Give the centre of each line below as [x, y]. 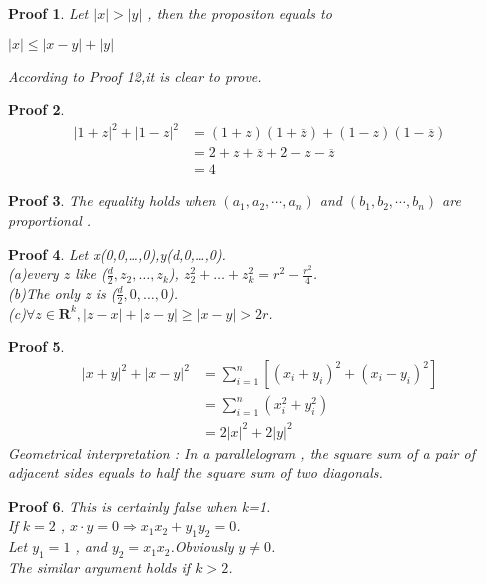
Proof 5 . [36, 346]
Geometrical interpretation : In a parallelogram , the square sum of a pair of [241, 452]
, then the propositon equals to [239, 13]
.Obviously [202, 546]
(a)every [33, 273]
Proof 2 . [36, 109]
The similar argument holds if [99, 566]
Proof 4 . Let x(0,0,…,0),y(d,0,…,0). [117, 253]
